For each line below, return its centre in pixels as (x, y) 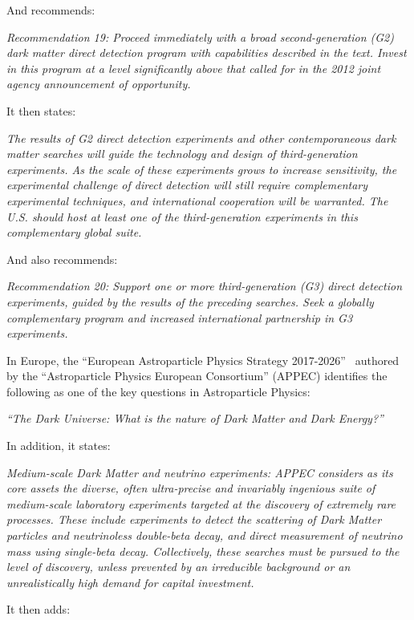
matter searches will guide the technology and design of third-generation (182, 154)
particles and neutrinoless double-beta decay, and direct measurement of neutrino (205, 535)
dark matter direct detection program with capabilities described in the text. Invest (207, 53)
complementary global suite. (74, 232)
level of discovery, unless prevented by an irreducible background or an (179, 567)
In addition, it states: (59, 446)
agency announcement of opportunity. (99, 84)
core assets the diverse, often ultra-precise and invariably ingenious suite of (191, 488)
